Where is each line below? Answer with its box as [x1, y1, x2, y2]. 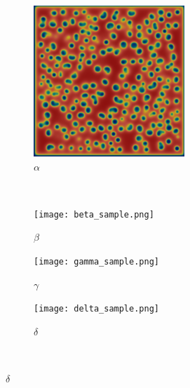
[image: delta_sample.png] [34, 304, 159, 314]
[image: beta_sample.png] [34, 209, 154, 220]
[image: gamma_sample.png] [34, 257, 159, 267]
